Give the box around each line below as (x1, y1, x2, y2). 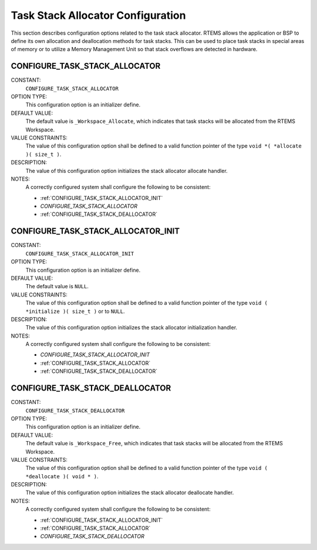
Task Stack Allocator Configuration (11, 9, 186, 22)
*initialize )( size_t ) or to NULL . (25, 308, 125, 315)
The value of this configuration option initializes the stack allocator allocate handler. (25, 167, 228, 174)
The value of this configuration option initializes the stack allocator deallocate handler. (25, 489, 234, 496)
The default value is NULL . (25, 283, 89, 290)
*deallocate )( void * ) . (25, 472, 99, 479)
